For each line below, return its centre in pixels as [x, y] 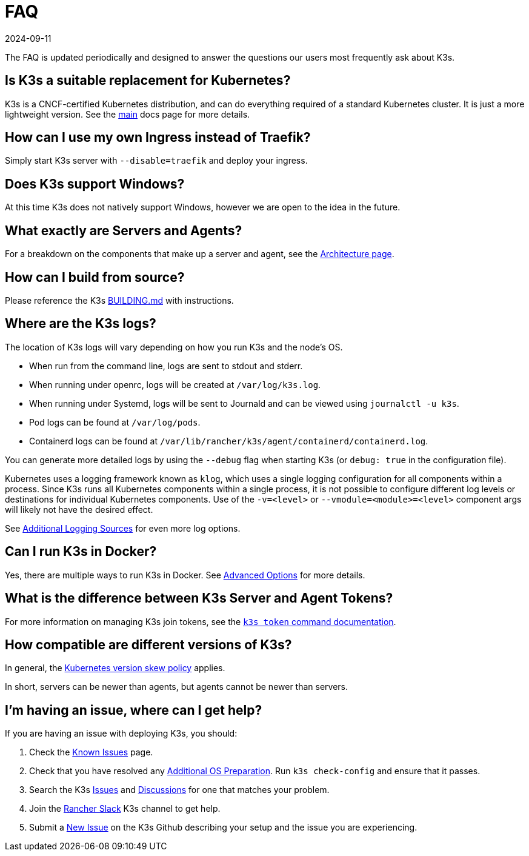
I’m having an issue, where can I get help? [134, 710]
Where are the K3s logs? [81, 324]
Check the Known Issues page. [91, 752]
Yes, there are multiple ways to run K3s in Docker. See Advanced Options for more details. [185, 575]
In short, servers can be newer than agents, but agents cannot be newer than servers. [177, 687]
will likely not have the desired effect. [79, 509]
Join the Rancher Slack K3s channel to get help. [125, 809]
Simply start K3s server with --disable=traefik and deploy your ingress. [156, 161]
